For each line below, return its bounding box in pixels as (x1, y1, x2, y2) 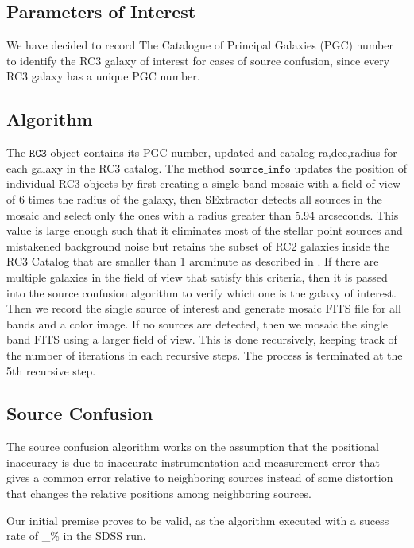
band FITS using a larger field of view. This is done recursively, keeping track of (6, 331, 397, 348)
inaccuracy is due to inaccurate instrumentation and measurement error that (6, 453, 380, 470)
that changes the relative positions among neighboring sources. (6, 485, 311, 502)
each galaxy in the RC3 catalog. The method (6, 159, 226, 176)
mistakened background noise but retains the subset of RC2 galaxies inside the (6, 237, 389, 254)
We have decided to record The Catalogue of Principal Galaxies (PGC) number (6, 37, 393, 53)
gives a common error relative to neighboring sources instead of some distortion (6, 469, 393, 486)
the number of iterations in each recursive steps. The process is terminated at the (6, 346, 403, 363)
